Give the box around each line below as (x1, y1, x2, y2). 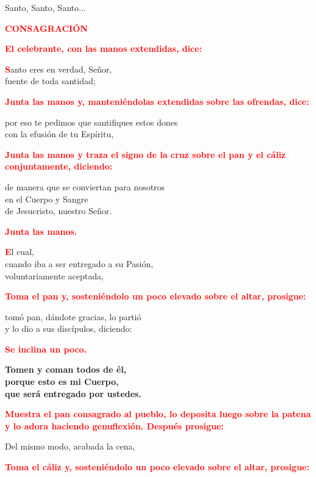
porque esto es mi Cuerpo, (5, 375, 119, 388)
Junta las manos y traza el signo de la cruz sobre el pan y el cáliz (5, 148, 286, 160)
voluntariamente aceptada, (5, 269, 104, 282)
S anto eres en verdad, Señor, (5, 62, 112, 75)
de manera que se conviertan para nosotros (5, 180, 165, 193)
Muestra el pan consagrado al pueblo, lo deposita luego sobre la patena (5, 407, 311, 420)
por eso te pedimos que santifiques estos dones (5, 115, 178, 128)
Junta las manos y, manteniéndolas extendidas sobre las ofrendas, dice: (5, 95, 309, 107)
